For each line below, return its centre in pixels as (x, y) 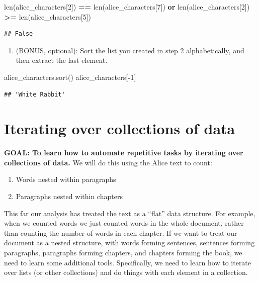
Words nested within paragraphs (66, 179)
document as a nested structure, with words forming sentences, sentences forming (129, 243)
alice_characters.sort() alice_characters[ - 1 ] (70, 77)
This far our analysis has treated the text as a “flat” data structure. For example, (130, 213)
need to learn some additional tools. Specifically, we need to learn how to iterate (128, 262)
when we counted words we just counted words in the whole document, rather (124, 223)
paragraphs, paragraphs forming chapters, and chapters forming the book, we (123, 253)
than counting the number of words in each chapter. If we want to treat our (121, 232)
